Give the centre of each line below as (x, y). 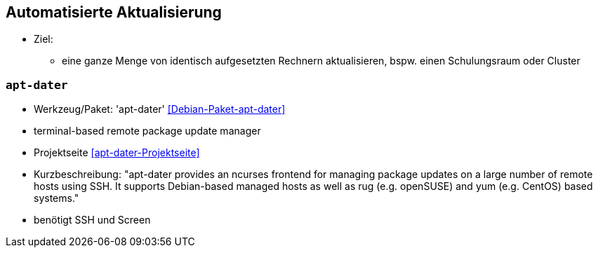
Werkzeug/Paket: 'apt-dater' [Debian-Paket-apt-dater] (160, 109)
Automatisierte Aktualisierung (114, 12)
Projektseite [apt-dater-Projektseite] (117, 153)
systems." (57, 198)
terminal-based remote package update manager (147, 131)
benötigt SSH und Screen (92, 220)
